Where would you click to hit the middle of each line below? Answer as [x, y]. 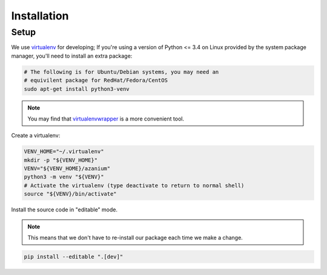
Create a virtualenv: [36, 136]
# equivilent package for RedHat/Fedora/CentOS [96, 81]
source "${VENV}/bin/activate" [71, 194]
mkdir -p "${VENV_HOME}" [61, 160]
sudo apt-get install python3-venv [77, 89]
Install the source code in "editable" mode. [64, 210]
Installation [40, 16]
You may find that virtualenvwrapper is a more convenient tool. [106, 119]
